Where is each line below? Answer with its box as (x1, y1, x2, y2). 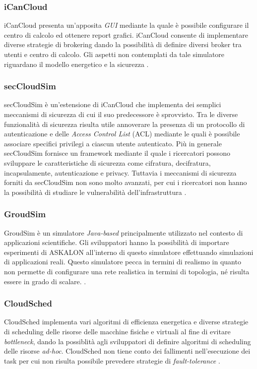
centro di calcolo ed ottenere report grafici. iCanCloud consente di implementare (4, 29, 248, 40)
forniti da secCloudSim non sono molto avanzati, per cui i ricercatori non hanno (4, 177, 247, 187)
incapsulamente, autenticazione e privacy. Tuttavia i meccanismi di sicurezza (4, 167, 237, 178)
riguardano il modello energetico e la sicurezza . (4, 59, 149, 69)
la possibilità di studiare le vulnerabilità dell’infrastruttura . (4, 186, 187, 197)
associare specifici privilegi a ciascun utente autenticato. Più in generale (4, 138, 222, 148)
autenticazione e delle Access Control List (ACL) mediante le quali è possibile (4, 128, 240, 139)
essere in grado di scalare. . (4, 276, 86, 286)
